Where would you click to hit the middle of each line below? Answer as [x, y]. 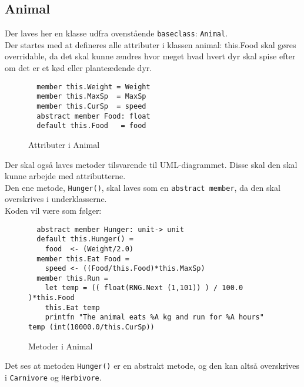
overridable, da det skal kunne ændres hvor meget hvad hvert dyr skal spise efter [150, 56]
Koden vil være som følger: [53, 210]
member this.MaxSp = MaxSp [91, 97]
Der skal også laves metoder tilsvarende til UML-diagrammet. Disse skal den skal [151, 164]
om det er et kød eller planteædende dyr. [78, 68]
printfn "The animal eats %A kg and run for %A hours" [154, 317]
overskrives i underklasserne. [56, 199]
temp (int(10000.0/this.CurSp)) [91, 327]
